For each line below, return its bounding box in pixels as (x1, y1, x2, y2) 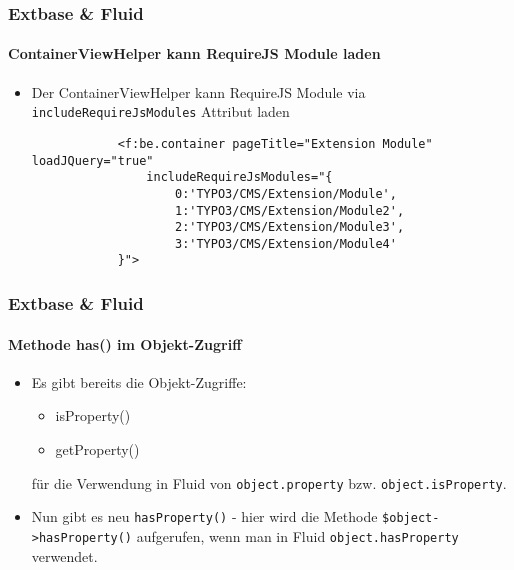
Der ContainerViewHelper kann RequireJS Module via (31, 81, 366, 102)
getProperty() (55, 438, 140, 459)
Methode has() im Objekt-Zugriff (8, 333, 242, 354)
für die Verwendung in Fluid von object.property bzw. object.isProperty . (31, 472, 507, 493)
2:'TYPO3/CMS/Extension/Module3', (174, 220, 405, 235)
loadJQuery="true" (31, 153, 154, 168)
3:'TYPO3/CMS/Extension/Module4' (174, 236, 397, 251)
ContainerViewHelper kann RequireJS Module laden (8, 43, 381, 64)
